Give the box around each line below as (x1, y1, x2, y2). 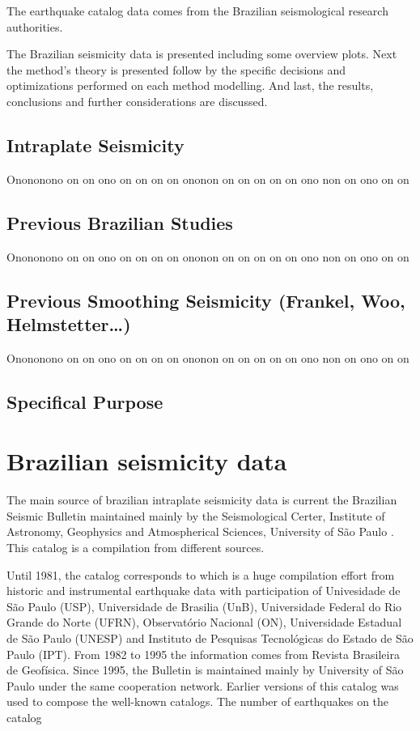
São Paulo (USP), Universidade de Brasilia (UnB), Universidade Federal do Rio (6, 597, 402, 614)
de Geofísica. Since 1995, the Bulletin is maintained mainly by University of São (6, 661, 404, 678)
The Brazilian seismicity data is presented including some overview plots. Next (6, 45, 397, 62)
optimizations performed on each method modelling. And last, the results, (6, 77, 374, 94)
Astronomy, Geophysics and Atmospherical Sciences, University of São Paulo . (6, 523, 394, 540)
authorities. (6, 18, 63, 35)
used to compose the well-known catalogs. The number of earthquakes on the (6, 693, 389, 710)
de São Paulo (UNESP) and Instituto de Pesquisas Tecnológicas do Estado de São (6, 630, 414, 646)
